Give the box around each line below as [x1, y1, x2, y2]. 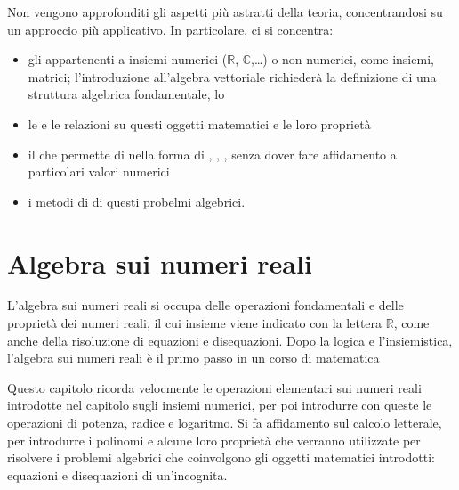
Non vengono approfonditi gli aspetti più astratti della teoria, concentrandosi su [7, 3, 443, 20]
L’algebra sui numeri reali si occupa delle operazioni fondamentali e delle [7, 296, 404, 314]
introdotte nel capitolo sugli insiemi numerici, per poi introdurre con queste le [7, 396, 432, 414]
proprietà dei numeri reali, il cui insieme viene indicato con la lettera [7, 314, 382, 332]
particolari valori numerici [28, 162, 170, 181]
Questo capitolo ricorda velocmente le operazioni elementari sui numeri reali [7, 378, 422, 396]
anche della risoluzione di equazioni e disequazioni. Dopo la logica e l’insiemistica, [7, 331, 453, 349]
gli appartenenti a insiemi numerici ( [28, 50, 228, 69]
